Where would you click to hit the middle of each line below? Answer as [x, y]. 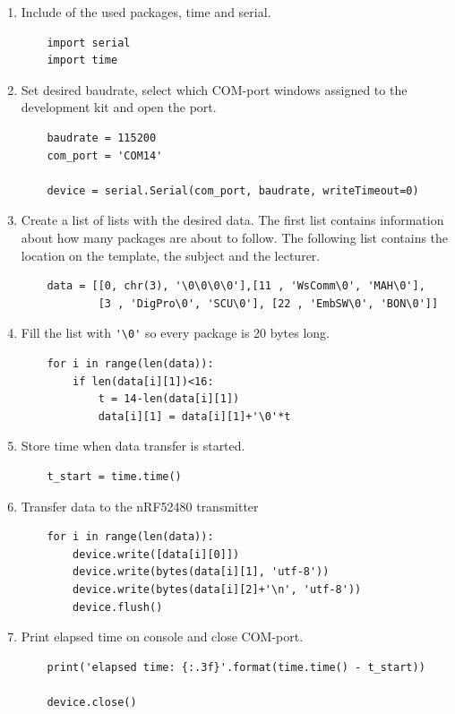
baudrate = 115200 [102, 138]
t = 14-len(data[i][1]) [169, 399]
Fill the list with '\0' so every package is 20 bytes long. [175, 333]
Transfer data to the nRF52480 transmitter [140, 506]
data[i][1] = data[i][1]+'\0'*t [194, 416]
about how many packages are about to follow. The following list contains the [235, 237]
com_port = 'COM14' [105, 155]
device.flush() [118, 607]
